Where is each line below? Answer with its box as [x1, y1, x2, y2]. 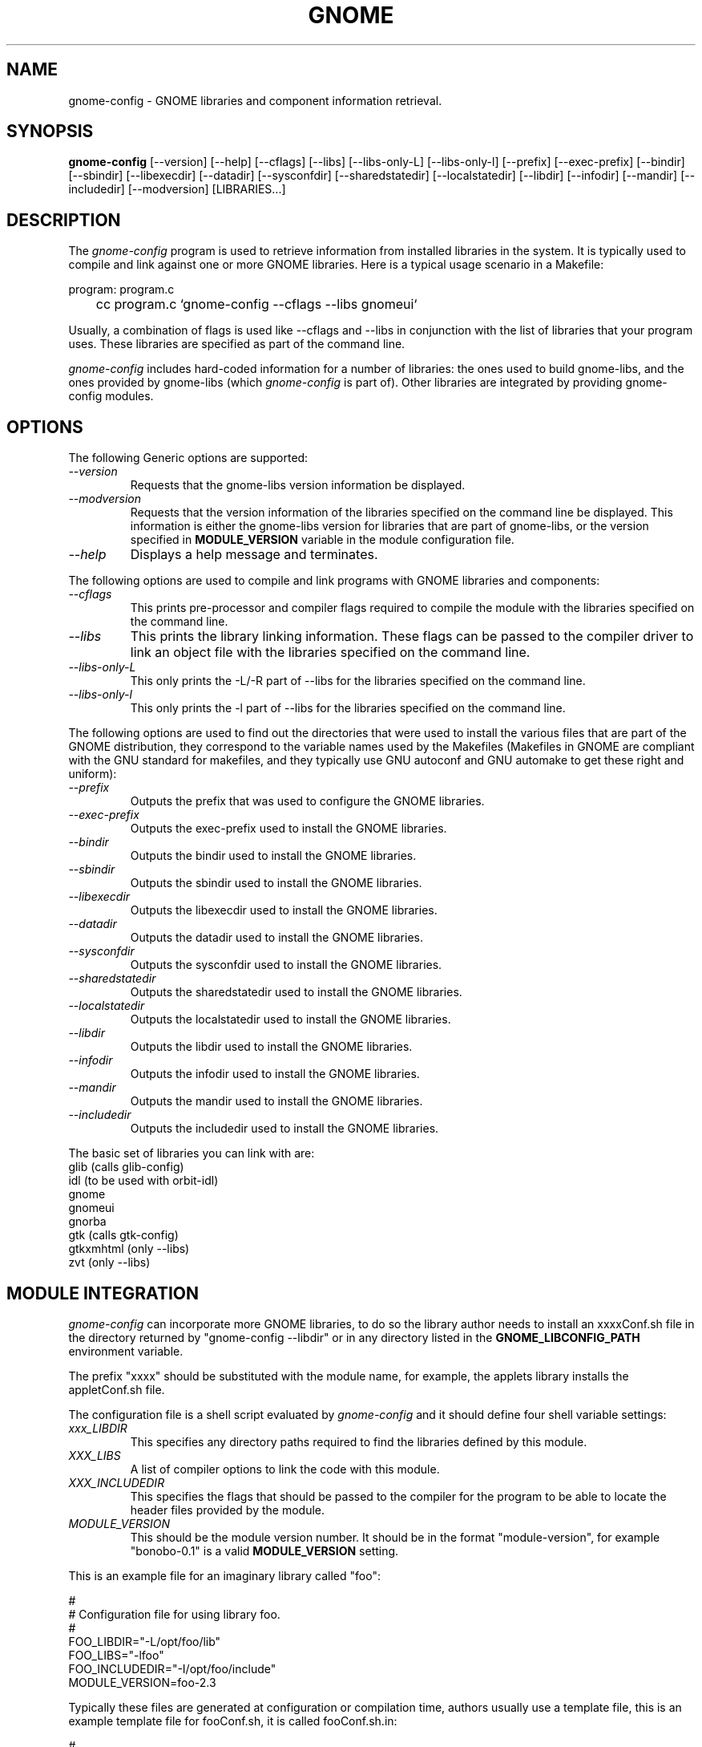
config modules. [68, 389, 154, 403]
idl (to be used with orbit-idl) [68, 1173, 219, 1188]
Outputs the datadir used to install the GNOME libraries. [130, 930, 423, 945]
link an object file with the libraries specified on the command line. [130, 644, 531, 661]
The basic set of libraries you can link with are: [68, 1146, 315, 1161]
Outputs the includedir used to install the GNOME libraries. [130, 1121, 439, 1136]
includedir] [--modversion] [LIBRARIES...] [68, 182, 286, 197]
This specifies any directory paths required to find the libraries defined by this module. [130, 1434, 587, 1449]
